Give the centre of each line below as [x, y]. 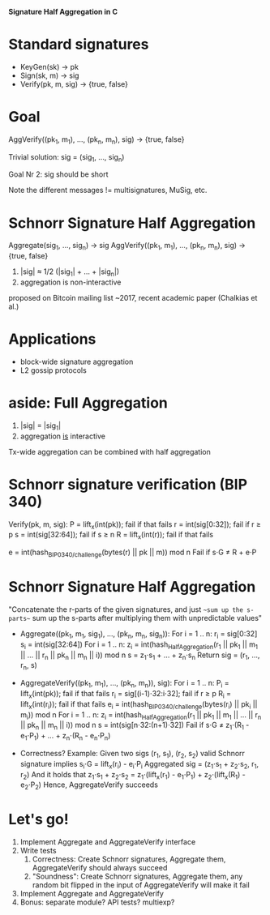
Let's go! [39, 820]
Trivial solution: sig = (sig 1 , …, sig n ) [66, 158]
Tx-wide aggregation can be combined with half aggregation [109, 451]
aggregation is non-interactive [71, 282]
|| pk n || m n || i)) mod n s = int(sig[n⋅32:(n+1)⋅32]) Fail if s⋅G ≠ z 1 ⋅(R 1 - [135, 726]
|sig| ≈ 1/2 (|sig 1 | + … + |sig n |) [70, 272]
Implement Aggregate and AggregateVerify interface [108, 842]
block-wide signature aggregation [77, 361]
